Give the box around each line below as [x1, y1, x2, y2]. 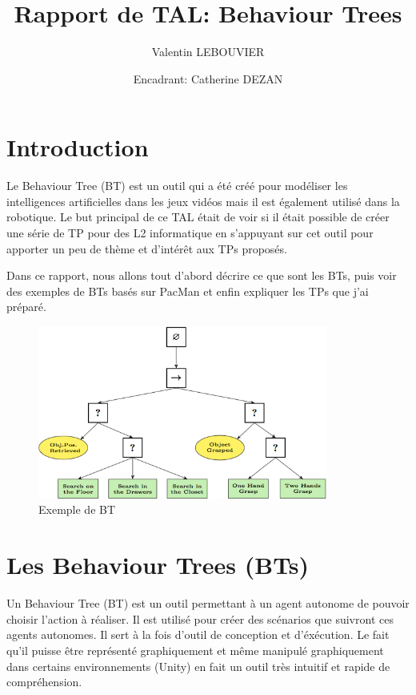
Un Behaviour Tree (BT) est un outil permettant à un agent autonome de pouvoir [6, 595, 410, 612]
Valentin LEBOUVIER [151, 43, 265, 60]
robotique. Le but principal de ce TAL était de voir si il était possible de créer [6, 208, 390, 225]
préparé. [6, 298, 46, 315]
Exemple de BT [38, 501, 116, 518]
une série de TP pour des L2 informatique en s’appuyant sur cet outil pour [6, 224, 374, 241]
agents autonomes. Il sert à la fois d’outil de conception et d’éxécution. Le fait [6, 626, 390, 643]
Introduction [6, 131, 149, 164]
